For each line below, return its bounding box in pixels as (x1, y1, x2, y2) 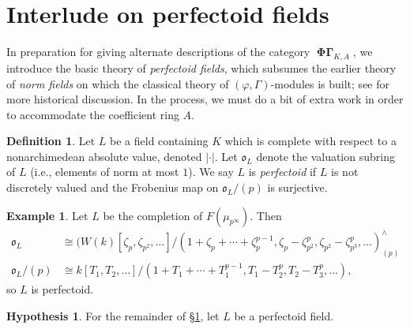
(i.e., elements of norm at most (30, 163, 179, 180)
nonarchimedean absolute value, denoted (6, 148, 202, 164)
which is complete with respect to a (224, 133, 397, 149)
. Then (250, 207, 282, 223)
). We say (188, 163, 234, 180)
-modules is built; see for (270, 75, 390, 92)
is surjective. (267, 179, 328, 196)
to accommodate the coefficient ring (6, 106, 179, 122)
